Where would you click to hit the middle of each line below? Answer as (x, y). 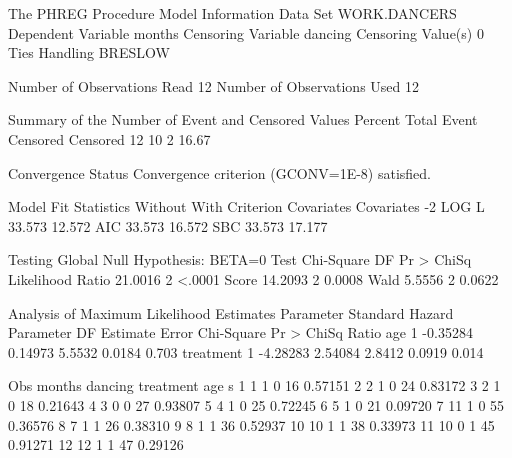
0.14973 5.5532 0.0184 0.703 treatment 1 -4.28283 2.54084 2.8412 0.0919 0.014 (246, 351)
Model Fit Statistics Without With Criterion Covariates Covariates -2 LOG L (246, 206)
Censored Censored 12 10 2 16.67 (109, 138)
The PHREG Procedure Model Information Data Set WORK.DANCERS (232, 13)
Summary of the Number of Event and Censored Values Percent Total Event (243, 119)
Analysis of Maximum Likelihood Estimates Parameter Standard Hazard (231, 312)
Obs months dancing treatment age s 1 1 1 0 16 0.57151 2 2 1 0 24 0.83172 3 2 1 (254, 385)
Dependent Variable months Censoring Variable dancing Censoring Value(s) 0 (246, 32)
